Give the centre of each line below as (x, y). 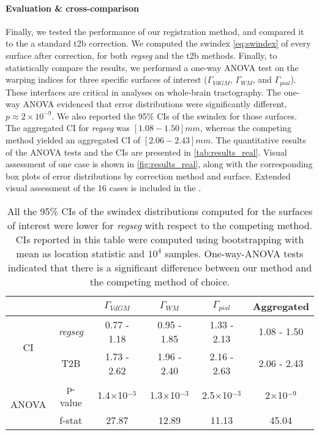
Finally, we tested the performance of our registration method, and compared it (155, 31)
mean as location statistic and (81, 253)
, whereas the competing (246, 128)
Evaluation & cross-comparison (72, 8)
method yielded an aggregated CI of (73, 140)
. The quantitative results (258, 140)
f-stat (71, 420)
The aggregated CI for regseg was (68, 128)
